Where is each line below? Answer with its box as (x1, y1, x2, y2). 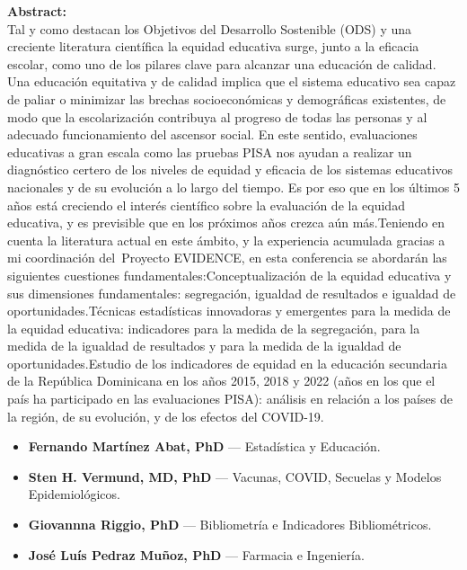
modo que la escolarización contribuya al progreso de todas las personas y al (7, 107, 427, 126)
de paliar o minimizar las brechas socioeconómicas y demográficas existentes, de (7, 89, 446, 108)
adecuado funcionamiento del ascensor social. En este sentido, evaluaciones (7, 125, 418, 144)
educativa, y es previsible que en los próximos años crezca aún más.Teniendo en (7, 213, 445, 232)
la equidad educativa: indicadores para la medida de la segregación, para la (7, 318, 420, 337)
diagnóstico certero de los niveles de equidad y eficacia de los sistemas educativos (7, 160, 454, 179)
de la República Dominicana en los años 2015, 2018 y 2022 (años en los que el (7, 371, 436, 390)
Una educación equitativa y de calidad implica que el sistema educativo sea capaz (7, 72, 456, 91)
